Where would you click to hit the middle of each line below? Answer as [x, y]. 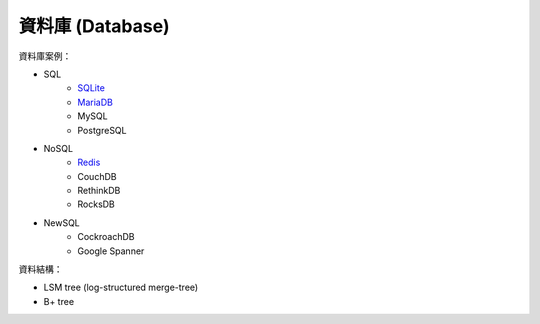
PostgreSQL [102, 130]
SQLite [91, 88]
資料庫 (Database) [94, 26]
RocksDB [96, 204]
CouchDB [97, 176]
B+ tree [59, 301]
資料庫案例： [45, 56]
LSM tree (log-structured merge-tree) [121, 287]
